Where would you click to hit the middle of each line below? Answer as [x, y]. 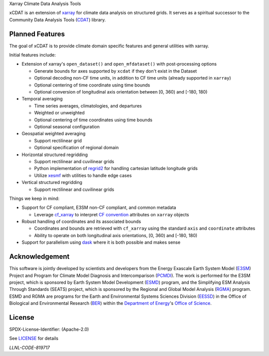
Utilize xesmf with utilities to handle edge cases [83, 175]
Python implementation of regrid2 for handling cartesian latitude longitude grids [116, 169]
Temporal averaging [42, 99]
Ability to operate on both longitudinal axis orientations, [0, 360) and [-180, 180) [116, 235]
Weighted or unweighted [59, 113]
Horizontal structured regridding [55, 155]
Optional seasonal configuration [67, 126]
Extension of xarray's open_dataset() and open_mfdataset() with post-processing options [119, 64]
